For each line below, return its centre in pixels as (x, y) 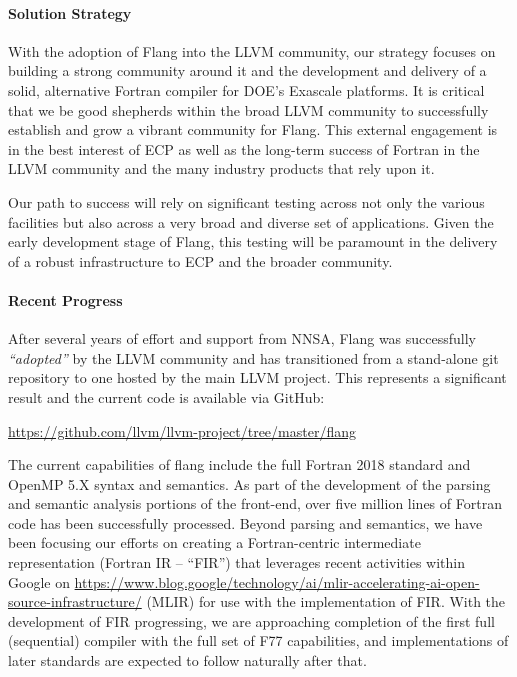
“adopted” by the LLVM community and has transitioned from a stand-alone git (253, 357)
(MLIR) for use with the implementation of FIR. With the (326, 601)
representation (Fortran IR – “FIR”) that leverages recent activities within (237, 562)
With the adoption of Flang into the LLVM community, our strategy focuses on (252, 50)
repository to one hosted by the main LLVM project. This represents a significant (257, 377)
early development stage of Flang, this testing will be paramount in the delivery (253, 241)
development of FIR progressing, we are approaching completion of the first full (251, 620)
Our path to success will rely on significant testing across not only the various (246, 201)
